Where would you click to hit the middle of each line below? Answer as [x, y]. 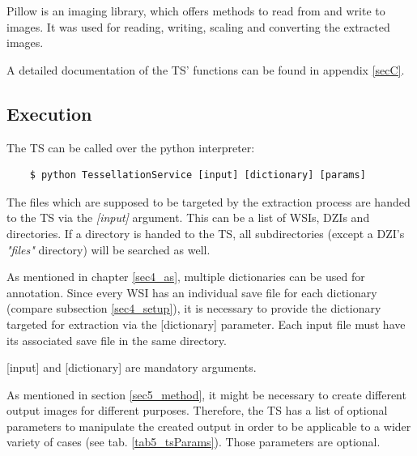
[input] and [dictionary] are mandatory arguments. [132, 367]
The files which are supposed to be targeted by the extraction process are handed [208, 201]
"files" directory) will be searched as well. [109, 249]
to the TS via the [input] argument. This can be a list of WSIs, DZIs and [188, 217]
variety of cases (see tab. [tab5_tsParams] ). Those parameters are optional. [194, 442]
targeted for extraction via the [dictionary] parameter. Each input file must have [206, 324]
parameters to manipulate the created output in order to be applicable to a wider [209, 426]
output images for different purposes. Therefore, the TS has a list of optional [197, 410]
